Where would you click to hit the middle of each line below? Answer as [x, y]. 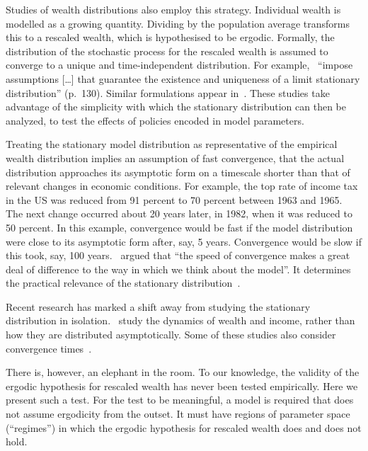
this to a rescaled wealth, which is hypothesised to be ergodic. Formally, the [170, 37]
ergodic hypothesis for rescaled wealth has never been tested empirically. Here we [182, 386]
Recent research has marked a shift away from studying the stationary [158, 306]
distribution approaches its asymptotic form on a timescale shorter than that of [178, 172]
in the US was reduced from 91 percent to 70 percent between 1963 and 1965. [174, 199]
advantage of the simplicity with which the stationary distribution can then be [176, 107]
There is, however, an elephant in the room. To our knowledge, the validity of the [183, 372]
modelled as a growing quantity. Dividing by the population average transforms [178, 23]
